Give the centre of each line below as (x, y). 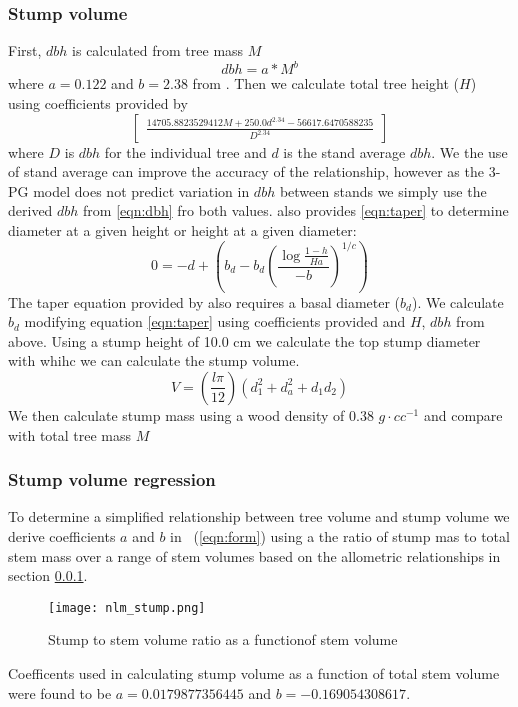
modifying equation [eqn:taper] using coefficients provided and (215, 321)
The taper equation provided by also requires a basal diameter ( (204, 301)
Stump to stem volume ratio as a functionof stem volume (223, 639)
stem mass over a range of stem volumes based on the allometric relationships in (254, 555)
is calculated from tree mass (158, 50)
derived (30, 210)
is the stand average (344, 151)
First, (25, 50)
